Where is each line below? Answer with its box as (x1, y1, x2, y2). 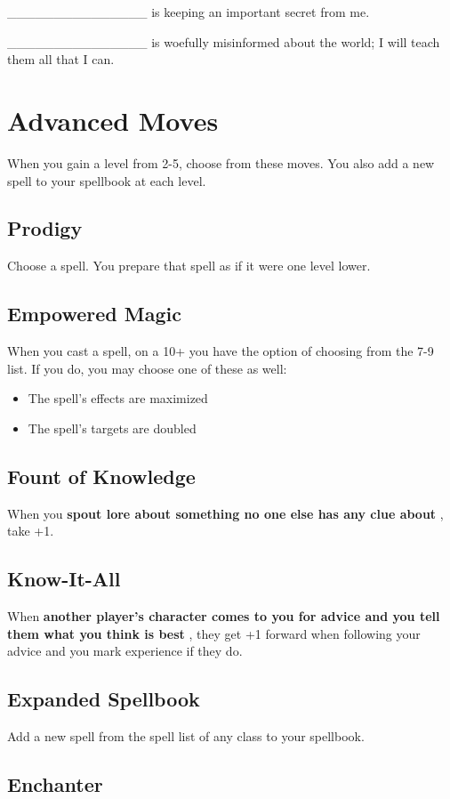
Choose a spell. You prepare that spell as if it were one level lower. (7, 256, 371, 275)
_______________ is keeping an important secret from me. (7, 3, 370, 20)
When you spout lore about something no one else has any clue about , (7, 504, 444, 522)
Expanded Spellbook (7, 685, 200, 713)
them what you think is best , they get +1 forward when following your (7, 624, 421, 642)
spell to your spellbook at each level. (7, 171, 206, 190)
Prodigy (7, 214, 83, 242)
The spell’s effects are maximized (28, 389, 208, 408)
